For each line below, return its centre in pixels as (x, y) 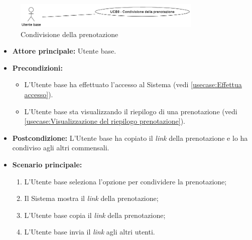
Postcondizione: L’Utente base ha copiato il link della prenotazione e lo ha (130, 138)
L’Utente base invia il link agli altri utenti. (90, 232)
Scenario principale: (47, 165)
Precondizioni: (37, 67)
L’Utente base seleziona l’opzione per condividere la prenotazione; (125, 181)
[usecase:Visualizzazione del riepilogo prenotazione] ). (105, 121)
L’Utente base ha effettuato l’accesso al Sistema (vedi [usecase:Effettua (133, 84)
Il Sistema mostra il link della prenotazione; (91, 198)
